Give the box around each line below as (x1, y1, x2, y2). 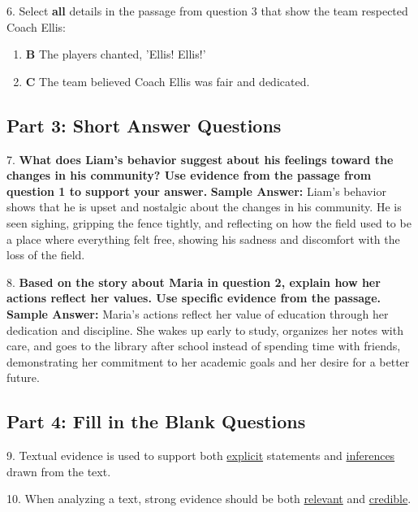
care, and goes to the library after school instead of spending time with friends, (6, 337, 401, 354)
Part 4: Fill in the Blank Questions (6, 409, 306, 434)
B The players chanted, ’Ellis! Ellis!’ (25, 46, 206, 63)
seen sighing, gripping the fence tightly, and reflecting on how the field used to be (6, 214, 412, 231)
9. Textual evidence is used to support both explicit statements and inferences (6, 447, 395, 464)
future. (6, 369, 40, 386)
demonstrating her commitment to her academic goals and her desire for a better (6, 353, 410, 370)
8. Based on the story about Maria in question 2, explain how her (6, 273, 381, 290)
